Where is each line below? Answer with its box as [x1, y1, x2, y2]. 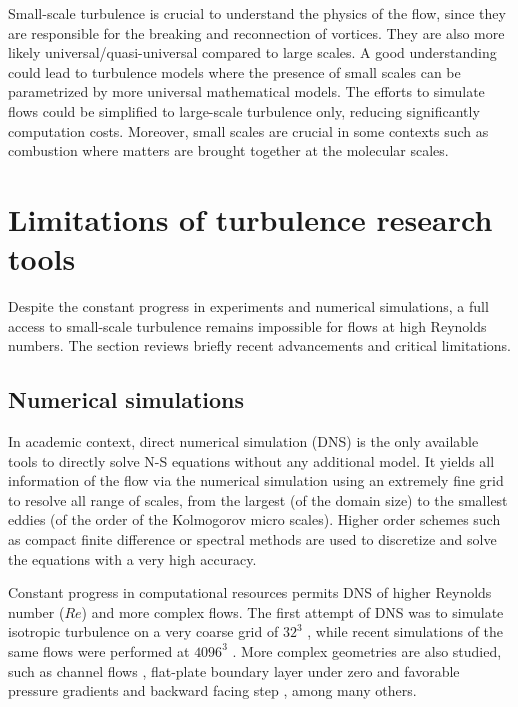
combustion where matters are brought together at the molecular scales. [8, 140, 449, 161]
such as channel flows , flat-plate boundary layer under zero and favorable [8, 660, 460, 681]
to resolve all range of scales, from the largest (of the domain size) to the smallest [8, 489, 508, 510]
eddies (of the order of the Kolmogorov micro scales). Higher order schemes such [8, 509, 501, 530]
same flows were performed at [8, 640, 190, 661]
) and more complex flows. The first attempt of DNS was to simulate [81, 601, 504, 622]
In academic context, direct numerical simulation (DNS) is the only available [8, 431, 479, 452]
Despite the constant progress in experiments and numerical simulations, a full [8, 296, 489, 317]
